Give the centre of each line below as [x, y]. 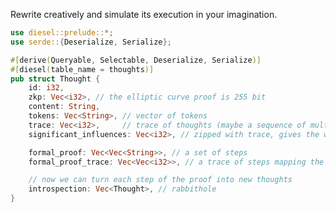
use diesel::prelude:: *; [62, 33]
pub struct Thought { [55, 79]
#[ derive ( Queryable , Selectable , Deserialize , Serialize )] [136, 60]
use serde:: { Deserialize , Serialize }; [91, 42]
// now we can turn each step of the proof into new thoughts [160, 180]
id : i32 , [46, 88]
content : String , [64, 107]
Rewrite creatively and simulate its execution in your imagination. [144, 14]
